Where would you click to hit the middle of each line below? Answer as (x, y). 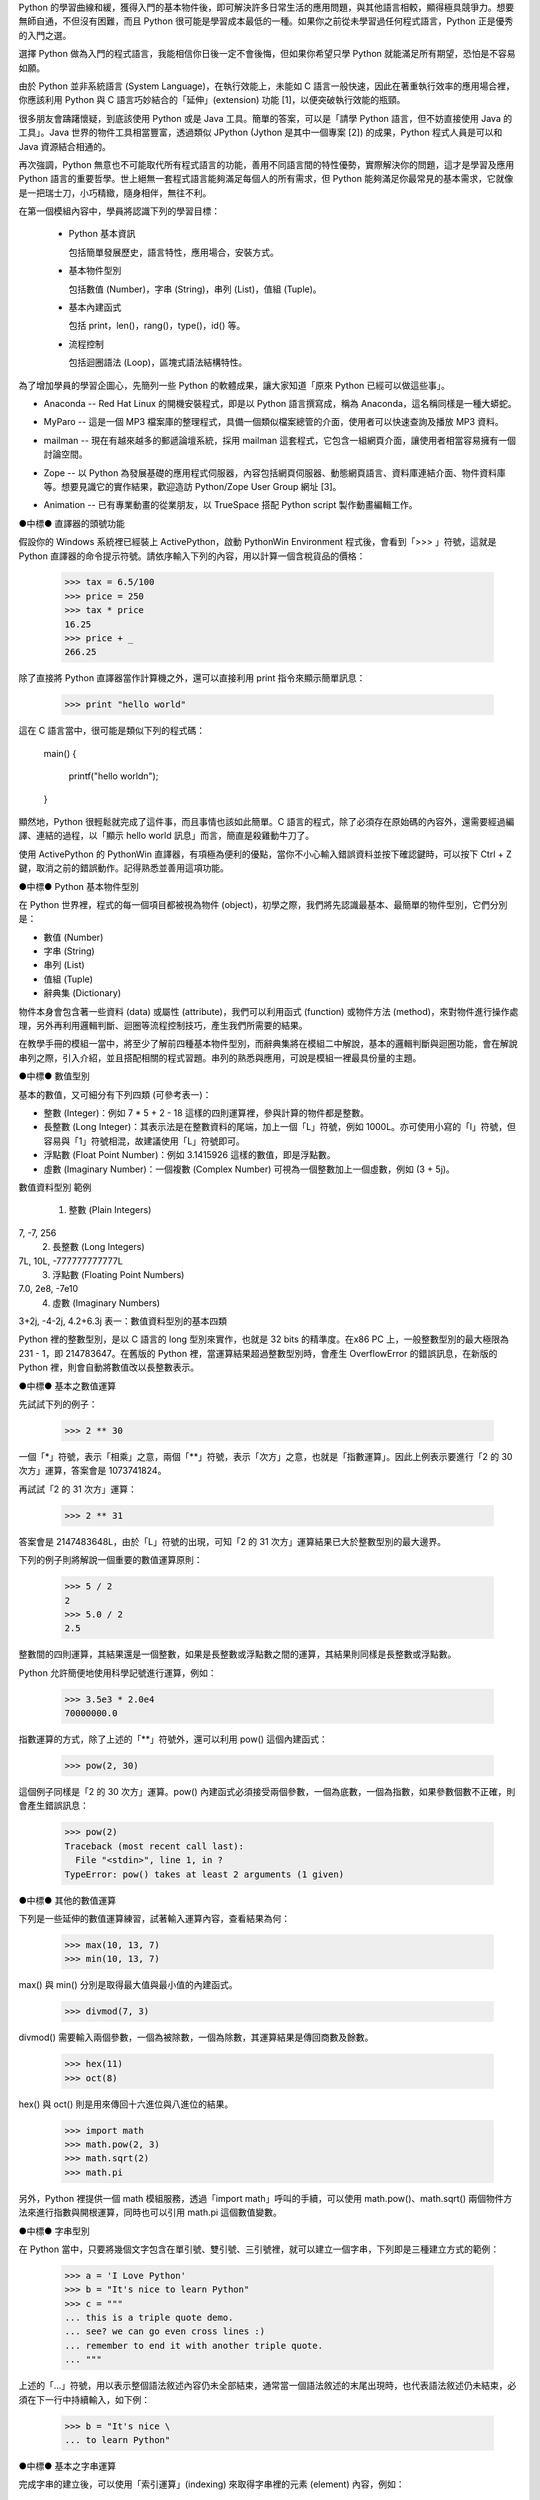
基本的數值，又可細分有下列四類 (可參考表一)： (115, 1094)
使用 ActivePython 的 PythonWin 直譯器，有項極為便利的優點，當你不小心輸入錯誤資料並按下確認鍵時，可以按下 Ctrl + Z (265, 854)
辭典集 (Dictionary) (82, 993)
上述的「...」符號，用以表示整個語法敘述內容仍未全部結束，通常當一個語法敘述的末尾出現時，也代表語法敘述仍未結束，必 (267, 2386)
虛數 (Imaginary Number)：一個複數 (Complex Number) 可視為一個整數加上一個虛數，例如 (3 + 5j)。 (249, 1169)
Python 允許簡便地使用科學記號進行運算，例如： (117, 1672)
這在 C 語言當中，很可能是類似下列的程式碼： (112, 731)
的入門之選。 (45, 35)
